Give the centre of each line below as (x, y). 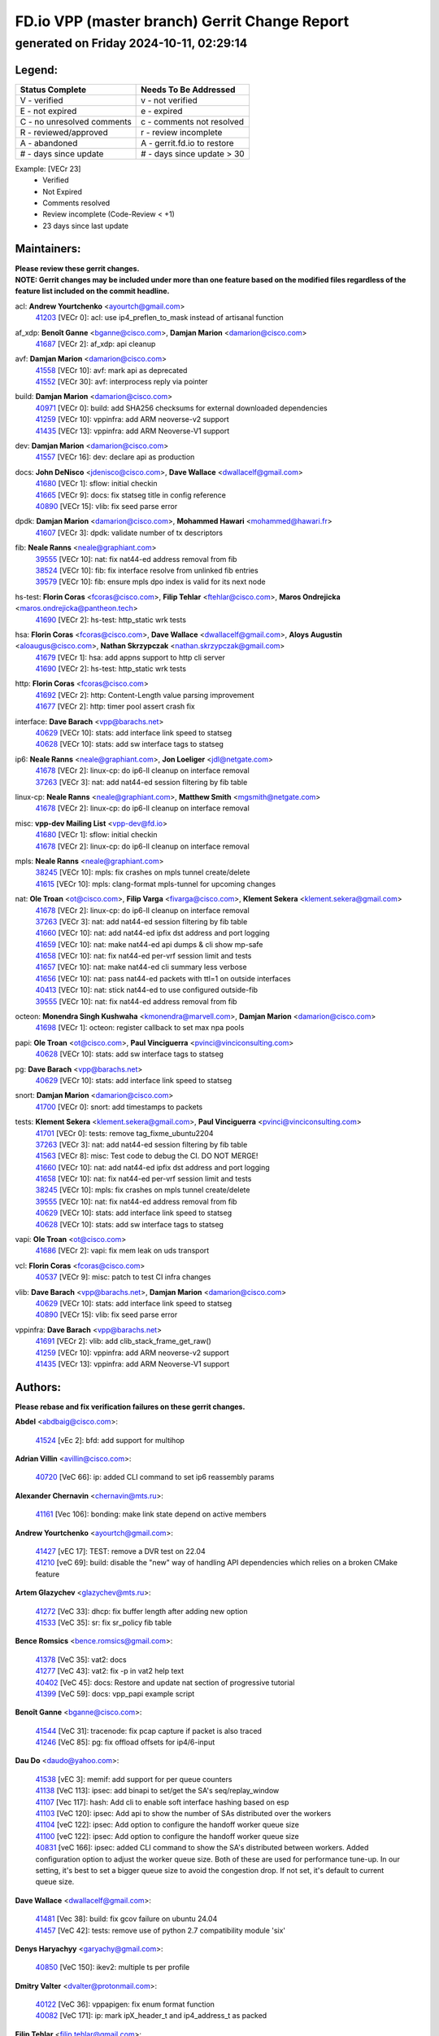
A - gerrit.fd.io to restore (188, 143)
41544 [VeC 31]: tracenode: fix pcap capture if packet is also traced (148, 1731)
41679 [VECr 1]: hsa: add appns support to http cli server (130, 657)
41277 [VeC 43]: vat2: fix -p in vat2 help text (110, 1671)
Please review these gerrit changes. (77, 268)
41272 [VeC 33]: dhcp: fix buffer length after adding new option (141, 1611)
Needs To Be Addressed (188, 90)
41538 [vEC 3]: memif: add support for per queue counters (134, 1779)
